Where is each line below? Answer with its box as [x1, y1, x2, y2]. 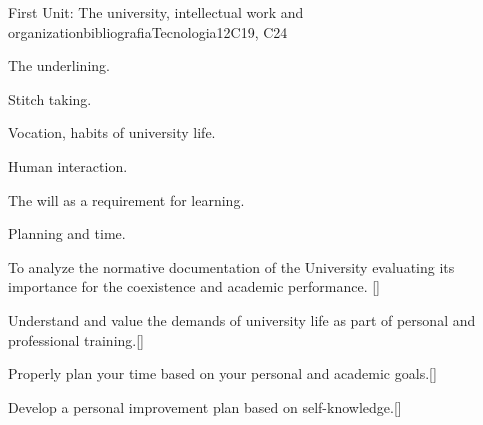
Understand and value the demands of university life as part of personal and [8, 309, 476, 330]
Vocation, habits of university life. [8, 122, 216, 143]
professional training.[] [8, 329, 144, 350]
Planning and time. [8, 223, 126, 244]
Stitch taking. [8, 88, 92, 109]
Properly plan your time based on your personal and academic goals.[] [8, 363, 437, 384]
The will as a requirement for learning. [8, 189, 245, 210]
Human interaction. [8, 155, 128, 176]
